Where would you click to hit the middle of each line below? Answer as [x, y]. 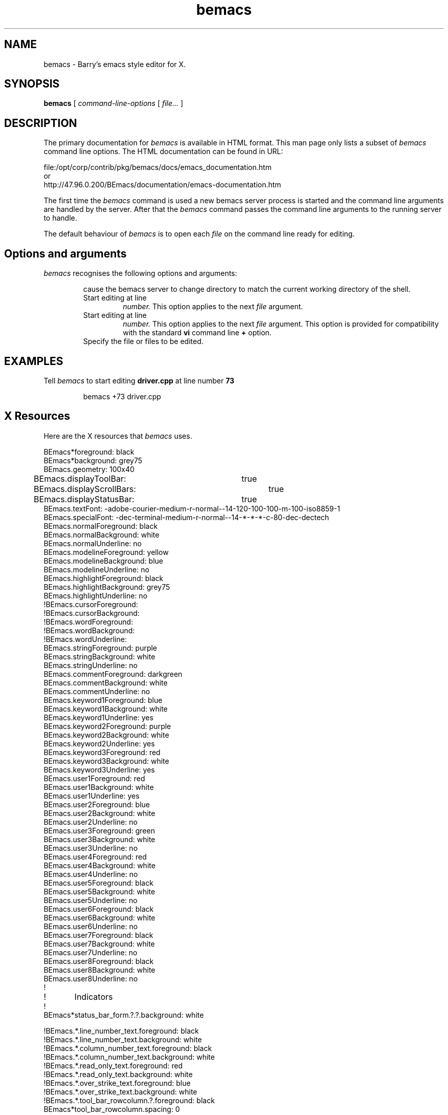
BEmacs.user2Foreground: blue [97, 804]
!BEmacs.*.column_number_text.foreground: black [128, 1048]
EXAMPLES [34, 361]
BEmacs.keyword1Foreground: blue [103, 700]
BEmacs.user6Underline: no [91, 926]
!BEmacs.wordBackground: [89, 630]
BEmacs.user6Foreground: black [99, 909]
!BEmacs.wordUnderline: [85, 639]
